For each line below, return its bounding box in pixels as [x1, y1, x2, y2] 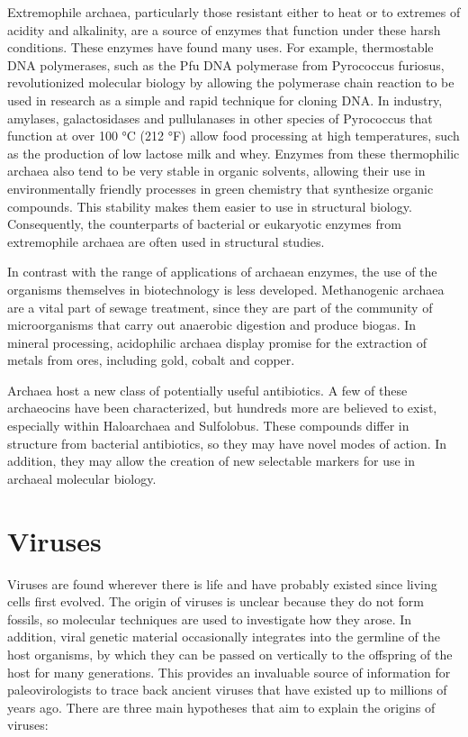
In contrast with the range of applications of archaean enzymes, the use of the [7, 262, 437, 281]
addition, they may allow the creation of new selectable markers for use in [7, 451, 416, 470]
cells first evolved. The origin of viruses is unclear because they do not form [7, 592, 425, 611]
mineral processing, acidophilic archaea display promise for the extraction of [7, 332, 427, 351]
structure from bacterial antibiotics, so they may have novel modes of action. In [7, 433, 447, 452]
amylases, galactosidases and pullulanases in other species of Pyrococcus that [7, 108, 433, 127]
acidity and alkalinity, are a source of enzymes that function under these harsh [7, 20, 441, 39]
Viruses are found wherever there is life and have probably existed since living [7, 574, 437, 593]
